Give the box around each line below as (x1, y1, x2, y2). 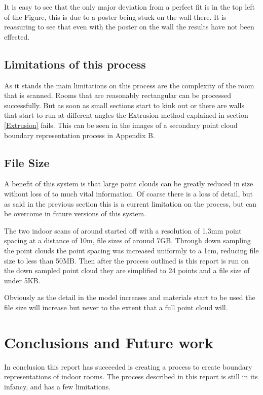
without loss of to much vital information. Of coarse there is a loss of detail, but (4, 188, 253, 199)
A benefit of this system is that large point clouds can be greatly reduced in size (4, 178, 253, 189)
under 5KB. (4, 275, 41, 285)
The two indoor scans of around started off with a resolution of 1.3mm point (4, 225, 242, 236)
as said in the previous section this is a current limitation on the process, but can (4, 198, 257, 209)
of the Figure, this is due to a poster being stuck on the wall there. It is (4, 11, 227, 22)
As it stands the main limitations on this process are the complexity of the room (4, 80, 254, 90)
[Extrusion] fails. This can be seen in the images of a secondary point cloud (4, 119, 238, 130)
